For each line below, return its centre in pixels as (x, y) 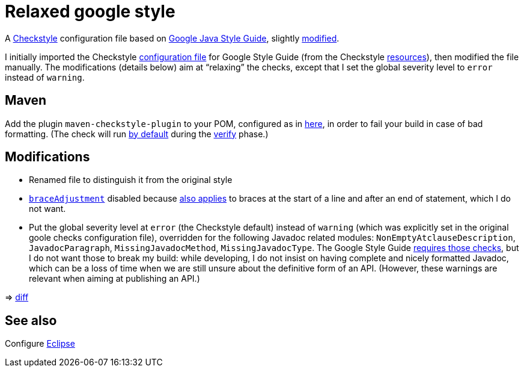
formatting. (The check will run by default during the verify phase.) (137, 134)
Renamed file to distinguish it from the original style (131, 180)
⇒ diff (17, 297)
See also (31, 320)
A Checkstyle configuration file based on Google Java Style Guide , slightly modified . (172, 38)
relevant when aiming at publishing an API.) (114, 279)
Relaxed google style (90, 11)
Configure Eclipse (40, 344)
